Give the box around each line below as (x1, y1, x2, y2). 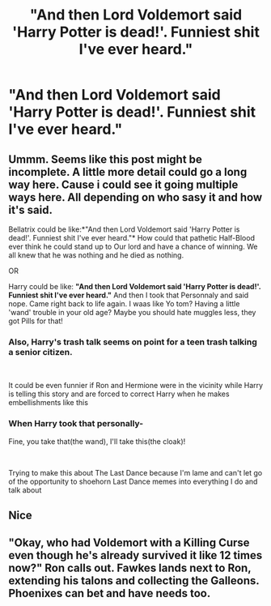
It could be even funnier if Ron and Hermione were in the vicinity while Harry (8, 381, 264, 390)
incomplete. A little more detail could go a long (8, 164, 248, 179)
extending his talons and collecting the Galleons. (8, 574, 260, 588)
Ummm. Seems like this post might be (8, 152, 202, 166)
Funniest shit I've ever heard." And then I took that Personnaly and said (8, 290, 249, 300)
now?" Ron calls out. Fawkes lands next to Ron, (8, 561, 252, 575)
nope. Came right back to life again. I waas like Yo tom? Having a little (8, 299, 240, 309)
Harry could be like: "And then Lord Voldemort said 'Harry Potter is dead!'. (8, 282, 261, 291)
